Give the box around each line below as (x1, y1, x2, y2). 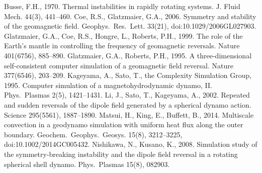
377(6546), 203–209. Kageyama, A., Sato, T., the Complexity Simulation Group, (4, 70, 252, 80)
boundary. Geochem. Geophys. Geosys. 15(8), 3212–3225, (4, 129, 183, 139)
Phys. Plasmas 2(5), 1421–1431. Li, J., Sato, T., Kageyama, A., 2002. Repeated (4, 90, 250, 100)
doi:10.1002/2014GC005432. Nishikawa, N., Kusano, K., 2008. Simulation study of (4, 139, 257, 149)
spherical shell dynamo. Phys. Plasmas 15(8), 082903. (4, 158, 170, 169)
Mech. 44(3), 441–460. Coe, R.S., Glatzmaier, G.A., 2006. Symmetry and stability (4, 11, 256, 21)
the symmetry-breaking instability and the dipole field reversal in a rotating (4, 148, 238, 159)
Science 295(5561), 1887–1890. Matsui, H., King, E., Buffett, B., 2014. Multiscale (4, 109, 254, 120)
